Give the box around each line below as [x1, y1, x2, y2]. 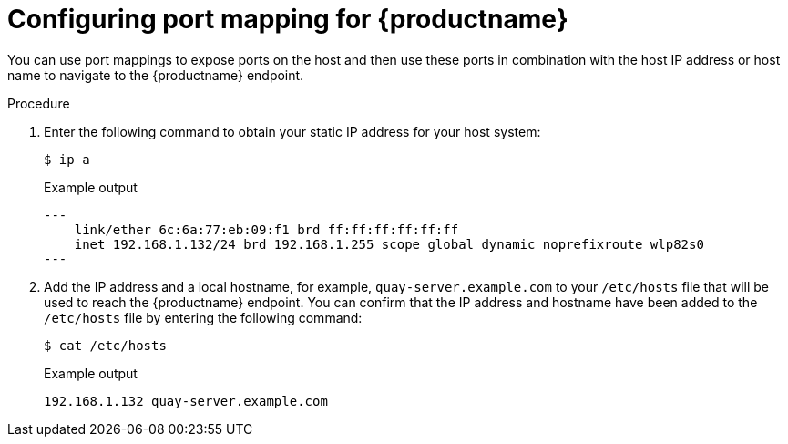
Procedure [7, 95, 70, 111]
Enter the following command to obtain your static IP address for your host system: [44, 123, 541, 139]
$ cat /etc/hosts [44, 337, 167, 353]
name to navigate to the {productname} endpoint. [7, 67, 304, 83]
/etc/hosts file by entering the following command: [44, 309, 363, 325]
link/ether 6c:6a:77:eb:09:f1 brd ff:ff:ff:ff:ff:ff [74, 222, 459, 237]
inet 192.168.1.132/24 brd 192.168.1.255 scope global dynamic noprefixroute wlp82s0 [74, 236, 704, 252]
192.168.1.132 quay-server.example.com [44, 393, 328, 408]
